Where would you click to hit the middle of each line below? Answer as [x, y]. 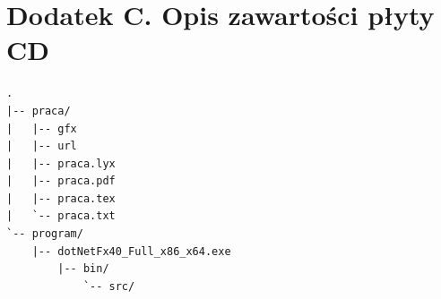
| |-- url [42, 146]
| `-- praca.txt [61, 216]
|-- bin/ [83, 269]
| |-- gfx [42, 128]
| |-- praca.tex [61, 198]
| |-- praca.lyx [61, 163]
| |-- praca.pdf [61, 181]
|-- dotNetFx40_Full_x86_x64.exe [131, 251]
